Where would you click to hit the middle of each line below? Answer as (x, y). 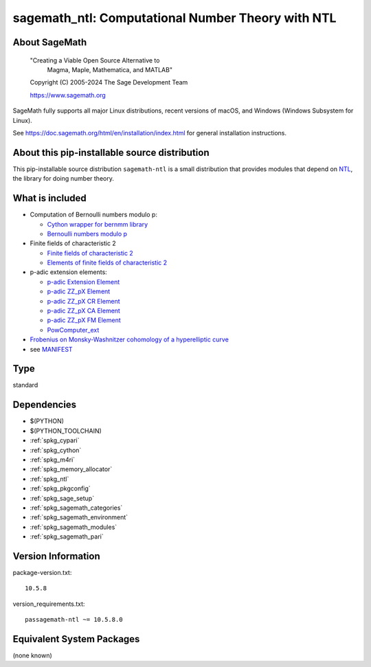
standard (25, 385)
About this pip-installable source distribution (111, 152)
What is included (50, 198)
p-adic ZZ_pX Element (79, 291)
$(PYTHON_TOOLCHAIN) (66, 431)
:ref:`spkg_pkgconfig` (60, 488)
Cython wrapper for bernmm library (98, 224)
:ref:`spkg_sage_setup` (62, 498)
